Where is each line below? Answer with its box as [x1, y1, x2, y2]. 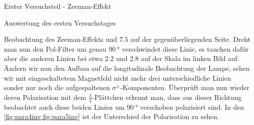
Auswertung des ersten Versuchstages [4, 17, 116, 28]
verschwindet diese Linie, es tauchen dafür [122, 43, 249, 54]
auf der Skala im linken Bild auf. [141, 53, 239, 63]
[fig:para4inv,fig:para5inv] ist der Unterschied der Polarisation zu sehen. [4, 111, 219, 122]
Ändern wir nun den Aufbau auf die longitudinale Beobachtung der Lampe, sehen [4, 62, 250, 73]
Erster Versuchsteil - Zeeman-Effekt [4, 1, 112, 11]
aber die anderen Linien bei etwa [4, 53, 103, 63]
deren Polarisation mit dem [4, 92, 86, 102]
